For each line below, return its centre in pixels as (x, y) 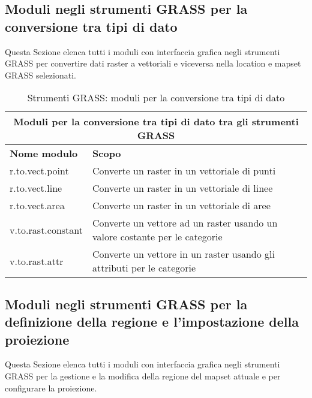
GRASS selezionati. (40, 75)
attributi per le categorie (144, 268)
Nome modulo (44, 153)
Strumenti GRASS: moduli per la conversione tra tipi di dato (156, 98)
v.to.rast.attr (37, 261)
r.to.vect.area (37, 206)
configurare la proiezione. (51, 388)
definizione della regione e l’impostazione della (152, 322)
